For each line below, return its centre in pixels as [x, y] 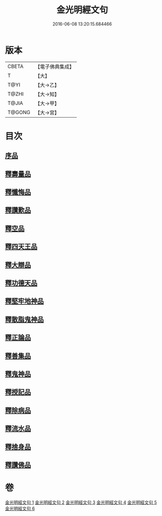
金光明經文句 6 [20, 508]
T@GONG [19, 112]
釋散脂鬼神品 [24, 319]
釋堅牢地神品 [24, 301]
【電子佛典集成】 [55, 67]
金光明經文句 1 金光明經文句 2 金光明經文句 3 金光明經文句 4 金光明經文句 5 [81, 502]
